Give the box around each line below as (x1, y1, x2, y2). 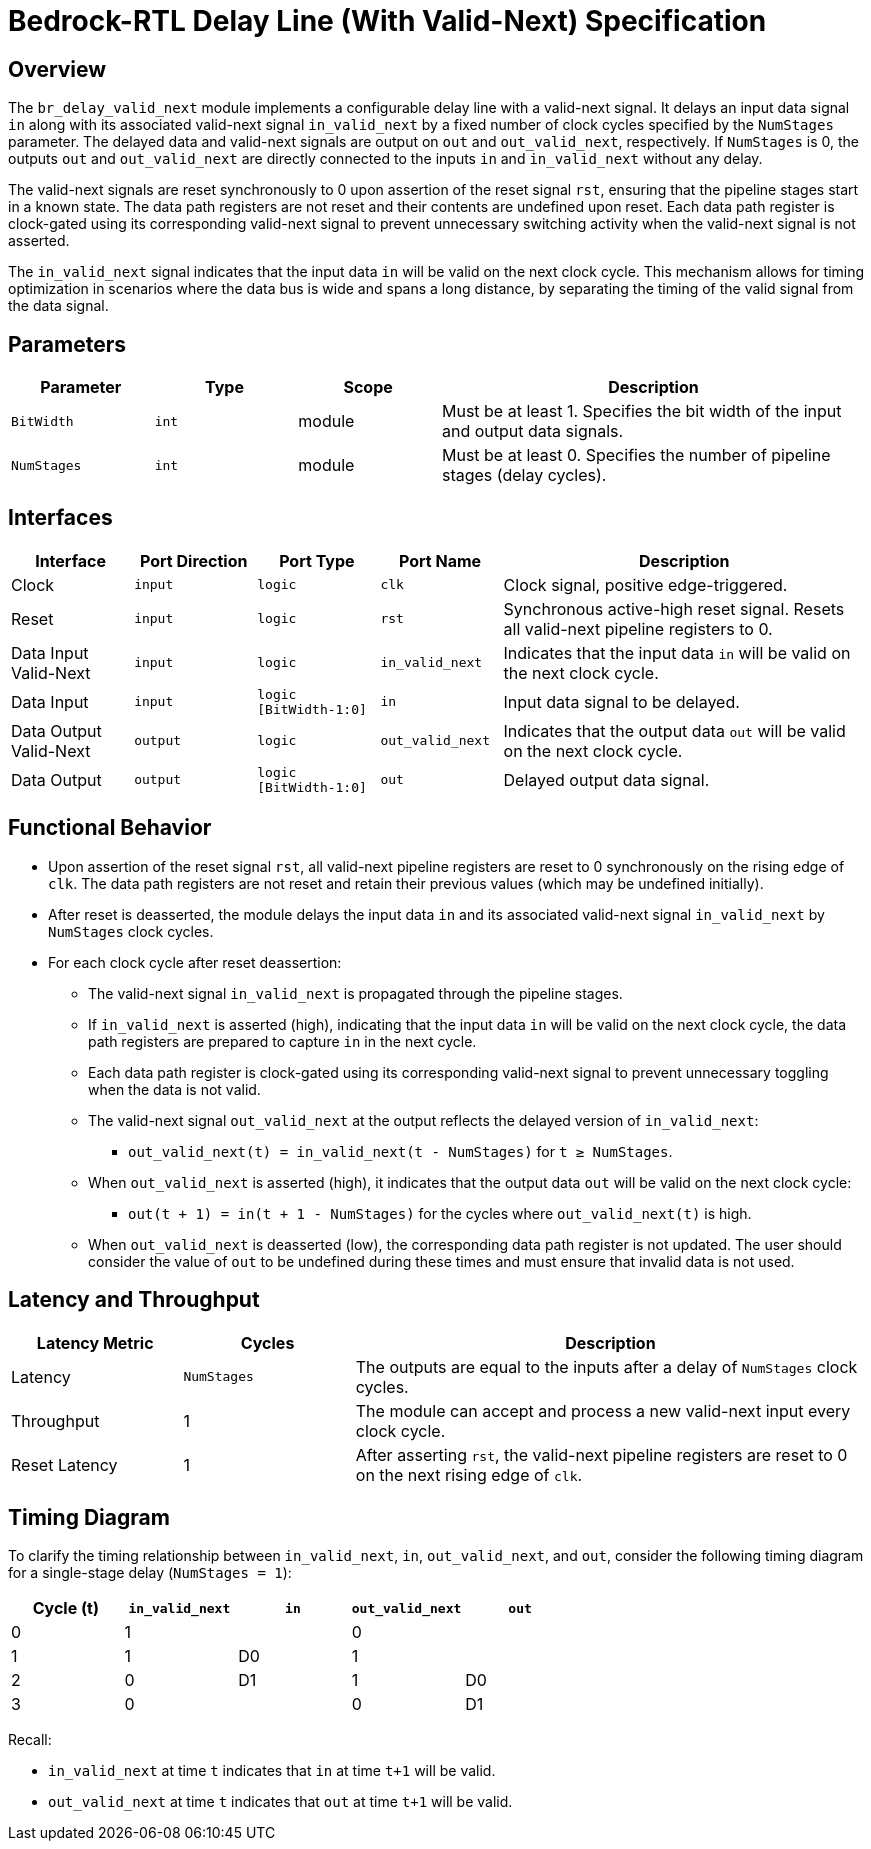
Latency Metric (36, 1332, 154, 1353)
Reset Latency (11, 1454, 118, 1475)
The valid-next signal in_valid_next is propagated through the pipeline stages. (88, 984, 623, 1002)
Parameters (8, 331, 126, 357)
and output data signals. (441, 421, 624, 442)
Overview (8, 56, 107, 82)
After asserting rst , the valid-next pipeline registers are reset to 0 (355, 1444, 848, 1465)
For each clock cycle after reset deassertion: (48, 953, 342, 971)
